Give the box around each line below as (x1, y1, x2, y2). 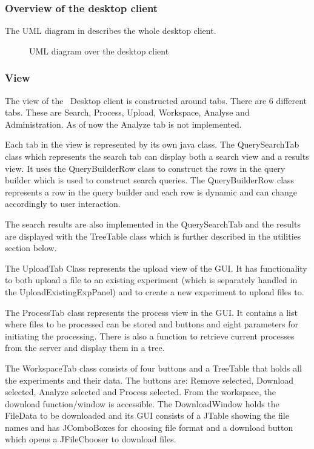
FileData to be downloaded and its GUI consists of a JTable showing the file (5, 409, 289, 422)
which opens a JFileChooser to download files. (5, 433, 176, 445)
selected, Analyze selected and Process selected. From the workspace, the (5, 385, 276, 398)
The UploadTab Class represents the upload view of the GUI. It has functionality (5, 261, 307, 274)
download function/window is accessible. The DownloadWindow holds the (5, 397, 279, 410)
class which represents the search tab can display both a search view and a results (5, 150, 309, 162)
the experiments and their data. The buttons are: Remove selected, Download (5, 373, 293, 386)
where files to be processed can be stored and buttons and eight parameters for (5, 318, 299, 330)
